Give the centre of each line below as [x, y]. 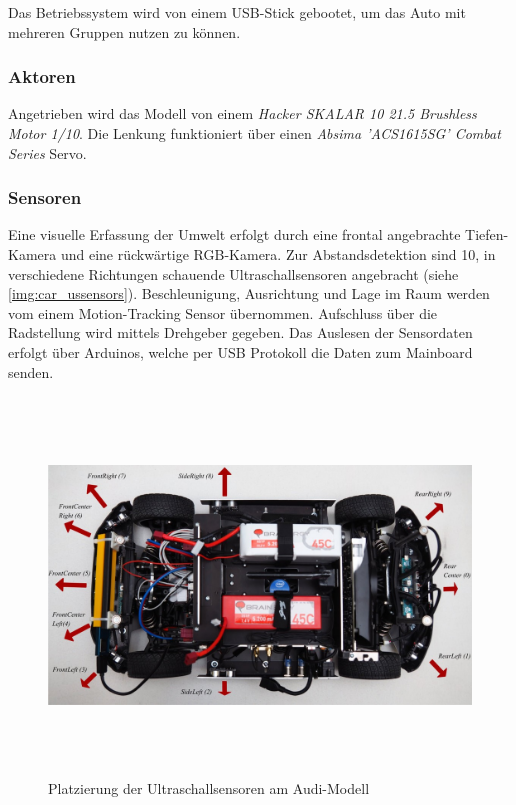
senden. [31, 371]
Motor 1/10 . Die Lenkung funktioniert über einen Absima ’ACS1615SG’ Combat [254, 133]
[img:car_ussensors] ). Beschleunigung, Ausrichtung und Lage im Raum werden [249, 293]
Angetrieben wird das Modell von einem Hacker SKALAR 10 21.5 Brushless [242, 113]
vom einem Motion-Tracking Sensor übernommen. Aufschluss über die [223, 312]
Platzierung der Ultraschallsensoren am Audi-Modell [209, 787]
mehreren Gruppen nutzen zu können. [124, 31]
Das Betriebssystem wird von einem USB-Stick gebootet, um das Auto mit [237, 12]
